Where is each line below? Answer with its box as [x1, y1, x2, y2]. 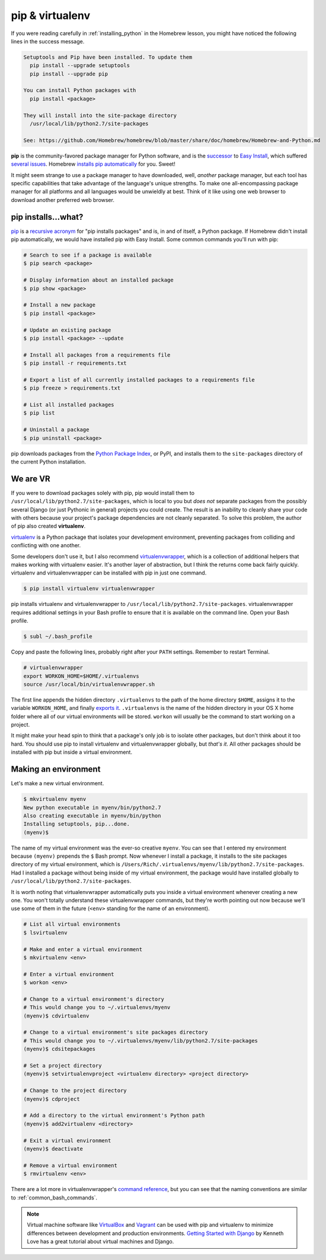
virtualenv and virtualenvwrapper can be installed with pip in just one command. [11, 569, 207, 576]
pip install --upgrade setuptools [30, 62, 130, 69]
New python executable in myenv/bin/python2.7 [23, 804, 161, 811]
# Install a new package [23, 302, 96, 308]
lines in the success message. [11, 37, 85, 45]
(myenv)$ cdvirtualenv [23, 1012, 90, 1019]
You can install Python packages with [23, 87, 136, 94]
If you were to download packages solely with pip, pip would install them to [11, 489, 195, 496]
